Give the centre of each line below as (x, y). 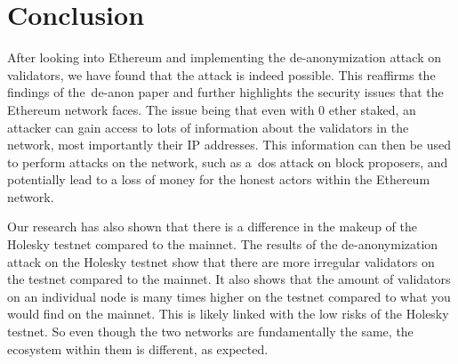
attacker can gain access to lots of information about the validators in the (208, 127)
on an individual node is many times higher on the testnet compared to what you (229, 296)
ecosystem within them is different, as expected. (138, 348)
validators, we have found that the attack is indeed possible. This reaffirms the (221, 74)
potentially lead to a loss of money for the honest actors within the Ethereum (219, 179)
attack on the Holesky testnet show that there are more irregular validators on (221, 261)
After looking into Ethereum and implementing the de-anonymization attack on (224, 57)
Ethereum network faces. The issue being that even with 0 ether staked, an (212, 109)
